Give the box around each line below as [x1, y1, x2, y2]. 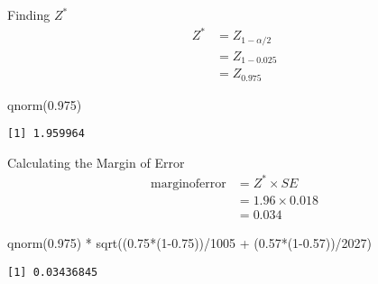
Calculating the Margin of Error [7, 152, 185, 171]
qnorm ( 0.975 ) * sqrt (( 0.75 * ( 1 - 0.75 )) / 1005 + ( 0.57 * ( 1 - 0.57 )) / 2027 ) [7, 233, 373, 252]
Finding [7, 5, 51, 23]
